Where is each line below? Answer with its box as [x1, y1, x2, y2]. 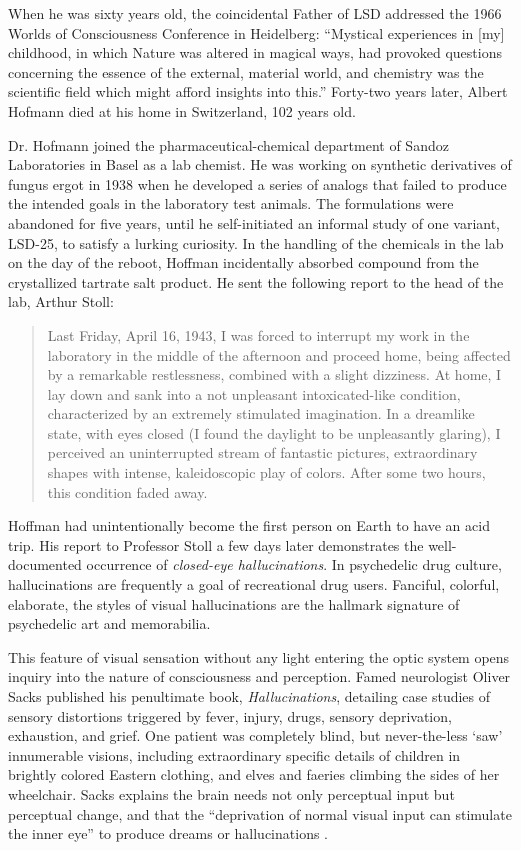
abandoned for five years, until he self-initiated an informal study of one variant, [8, 212, 500, 233]
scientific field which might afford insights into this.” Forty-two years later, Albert [8, 81, 508, 102]
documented [8, 554, 82, 575]
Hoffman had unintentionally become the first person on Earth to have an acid [8, 515, 490, 536]
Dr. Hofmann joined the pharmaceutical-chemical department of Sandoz [8, 134, 449, 155]
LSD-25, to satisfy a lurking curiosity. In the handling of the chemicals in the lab [8, 232, 504, 253]
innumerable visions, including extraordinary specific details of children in [8, 744, 461, 765]
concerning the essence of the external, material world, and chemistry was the [8, 61, 484, 82]
